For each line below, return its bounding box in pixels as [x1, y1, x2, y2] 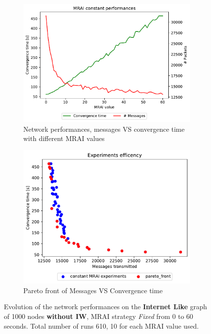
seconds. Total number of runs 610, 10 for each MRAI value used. [4, 320, 199, 331]
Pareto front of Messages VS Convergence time [23, 285, 163, 295]
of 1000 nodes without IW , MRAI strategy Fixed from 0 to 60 [4, 311, 194, 321]
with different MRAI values [23, 133, 105, 143]
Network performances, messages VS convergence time [23, 123, 185, 134]
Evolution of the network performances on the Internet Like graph [4, 301, 207, 312]
